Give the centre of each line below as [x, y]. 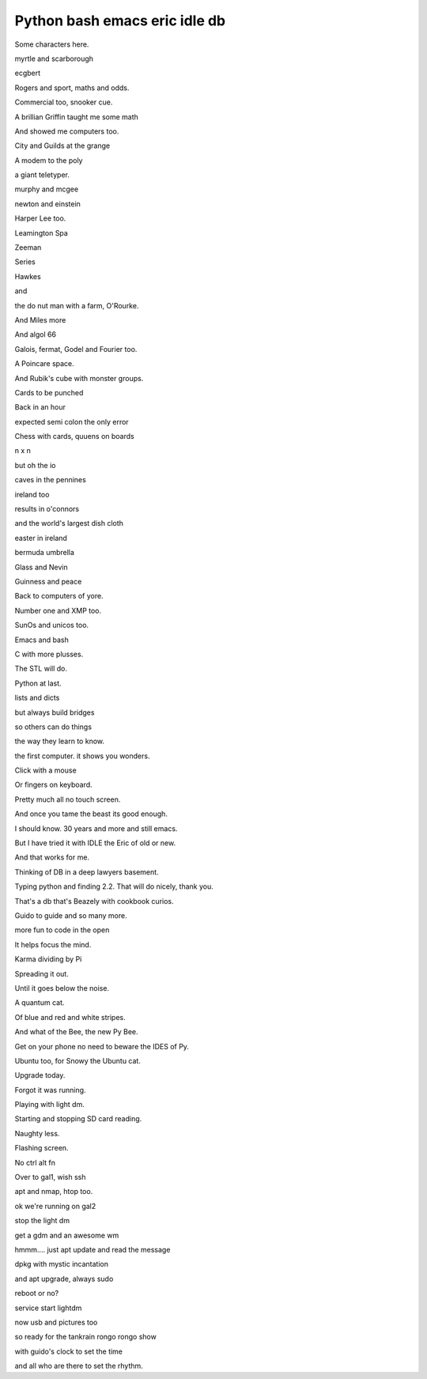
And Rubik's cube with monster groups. [79, 378]
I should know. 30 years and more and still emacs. [96, 828]
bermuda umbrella [45, 553]
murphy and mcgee [47, 189]
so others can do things [53, 727]
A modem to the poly [49, 160]
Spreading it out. [42, 973]
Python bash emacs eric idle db [120, 21]
